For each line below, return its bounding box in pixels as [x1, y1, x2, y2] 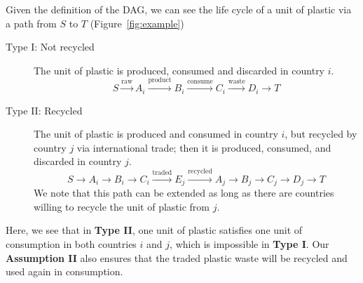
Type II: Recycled [6, 103, 83, 117]
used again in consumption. [6, 264, 123, 279]
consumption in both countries [6, 237, 137, 251]
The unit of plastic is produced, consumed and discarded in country [34, 62, 325, 77]
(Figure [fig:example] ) [90, 15, 184, 30]
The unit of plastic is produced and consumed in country [34, 126, 278, 141]
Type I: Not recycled [6, 39, 95, 54]
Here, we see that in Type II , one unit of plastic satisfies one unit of [6, 223, 303, 237]
